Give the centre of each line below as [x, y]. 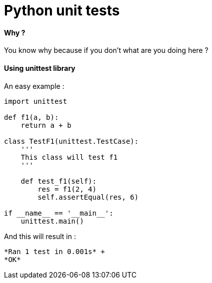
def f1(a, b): [31, 117]
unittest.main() [52, 221]
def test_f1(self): [59, 181]
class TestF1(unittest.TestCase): [71, 141]
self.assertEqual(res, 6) [88, 197]
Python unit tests [62, 10]
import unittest [36, 101]
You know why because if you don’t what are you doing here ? [106, 50]
